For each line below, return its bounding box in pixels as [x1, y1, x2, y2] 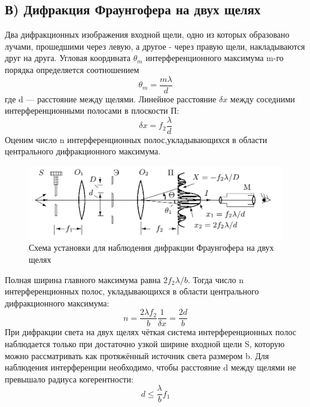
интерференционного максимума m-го [145, 51, 284, 64]
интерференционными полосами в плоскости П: [5, 104, 180, 117]
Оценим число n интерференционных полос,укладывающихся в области [5, 133, 268, 145]
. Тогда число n [187, 273, 244, 285]
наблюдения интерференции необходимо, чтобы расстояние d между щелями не [5, 361, 296, 373]
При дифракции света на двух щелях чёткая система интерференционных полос [5, 326, 296, 338]
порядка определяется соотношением [5, 63, 139, 75]
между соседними [230, 92, 295, 105]
